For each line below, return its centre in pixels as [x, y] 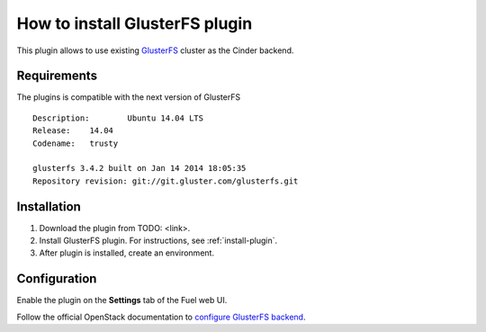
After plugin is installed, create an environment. [127, 253]
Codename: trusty [76, 143]
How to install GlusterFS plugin [135, 23]
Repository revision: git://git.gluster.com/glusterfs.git [166, 181]
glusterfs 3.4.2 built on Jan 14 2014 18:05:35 [139, 168]
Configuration [57, 279]
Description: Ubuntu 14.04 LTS [118, 118]
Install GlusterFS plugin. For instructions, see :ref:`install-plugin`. [158, 241]
